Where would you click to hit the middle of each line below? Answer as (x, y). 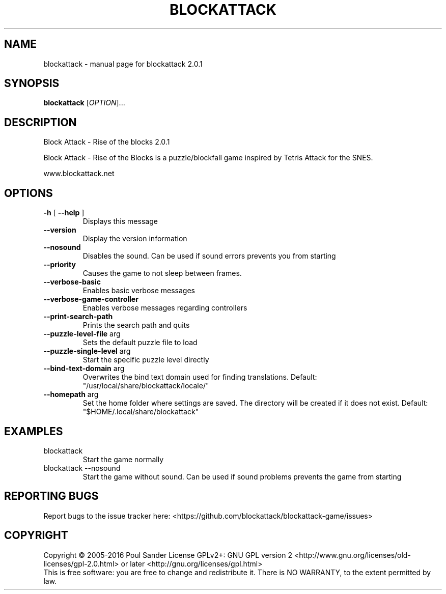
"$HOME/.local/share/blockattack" (141, 412)
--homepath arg (71, 394)
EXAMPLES (34, 431)
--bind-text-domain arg (84, 369)
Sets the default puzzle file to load (140, 343)
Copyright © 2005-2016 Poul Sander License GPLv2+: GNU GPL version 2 (168, 555)
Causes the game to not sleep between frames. (162, 273)
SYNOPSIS (32, 83)
